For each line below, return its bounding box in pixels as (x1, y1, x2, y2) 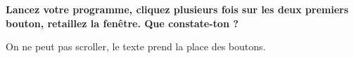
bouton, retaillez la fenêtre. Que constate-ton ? (6, 15, 239, 30)
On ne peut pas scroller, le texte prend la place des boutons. (6, 39, 266, 54)
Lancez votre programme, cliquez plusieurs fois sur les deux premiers (6, 2, 349, 16)
